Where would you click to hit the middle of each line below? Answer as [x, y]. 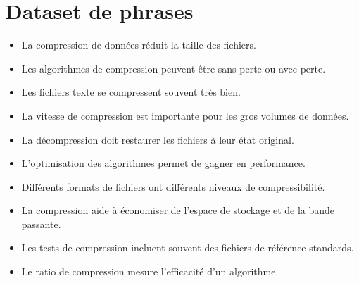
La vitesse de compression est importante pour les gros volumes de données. [185, 115]
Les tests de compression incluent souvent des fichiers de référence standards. [188, 247]
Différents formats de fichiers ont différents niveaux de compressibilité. [173, 186]
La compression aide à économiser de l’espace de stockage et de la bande [178, 210]
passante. [41, 224]
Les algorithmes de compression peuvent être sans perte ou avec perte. [174, 68]
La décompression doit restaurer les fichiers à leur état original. [158, 139]
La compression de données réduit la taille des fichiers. [139, 45]
